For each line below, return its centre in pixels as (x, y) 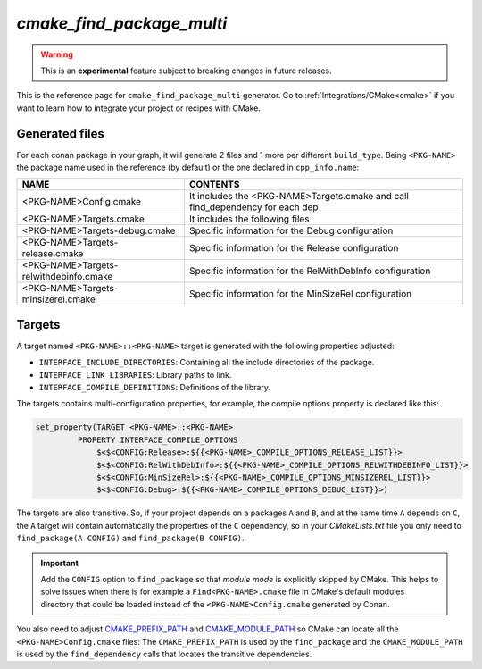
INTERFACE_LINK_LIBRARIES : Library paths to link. (135, 374)
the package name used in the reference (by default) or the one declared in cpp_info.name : (188, 167)
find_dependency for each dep (253, 207)
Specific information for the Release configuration (294, 248)
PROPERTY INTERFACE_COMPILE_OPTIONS (158, 439)
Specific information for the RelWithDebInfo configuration (310, 271)
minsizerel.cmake (58, 299)
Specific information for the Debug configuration (291, 230)
